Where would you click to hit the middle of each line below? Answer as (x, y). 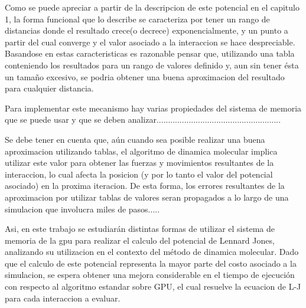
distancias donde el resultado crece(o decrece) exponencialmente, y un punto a (147, 30)
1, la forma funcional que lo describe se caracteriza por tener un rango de (137, 19)
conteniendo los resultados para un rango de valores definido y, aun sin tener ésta (152, 65)
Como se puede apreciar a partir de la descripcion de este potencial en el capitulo (152, 7)
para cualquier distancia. (49, 88)
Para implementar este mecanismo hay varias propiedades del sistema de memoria (153, 108)
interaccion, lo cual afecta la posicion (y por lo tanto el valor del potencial (139, 174)
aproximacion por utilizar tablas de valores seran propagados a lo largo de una (147, 197)
